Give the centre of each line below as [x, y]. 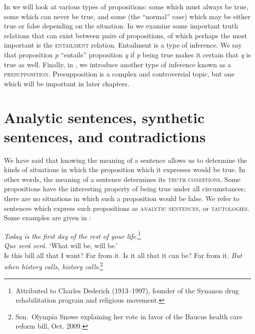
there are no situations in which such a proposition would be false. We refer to [122, 198]
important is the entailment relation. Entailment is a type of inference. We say [123, 45]
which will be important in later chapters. [67, 83]
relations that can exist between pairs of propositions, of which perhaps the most [126, 35]
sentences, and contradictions [105, 136]
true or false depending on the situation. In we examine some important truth [121, 26]
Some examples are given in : [48, 218]
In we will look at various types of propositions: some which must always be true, [126, 6]
